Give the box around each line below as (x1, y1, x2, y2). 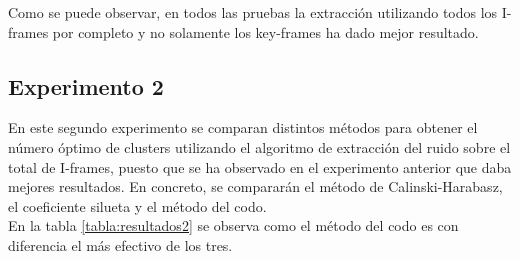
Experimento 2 (8, 70, 164, 101)
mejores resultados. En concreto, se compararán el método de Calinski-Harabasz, (8, 176, 503, 197)
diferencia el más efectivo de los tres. (8, 234, 233, 255)
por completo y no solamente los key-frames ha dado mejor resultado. (52, 21, 479, 42)
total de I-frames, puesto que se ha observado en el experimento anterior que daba (8, 156, 512, 177)
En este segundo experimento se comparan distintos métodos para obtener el (8, 117, 478, 138)
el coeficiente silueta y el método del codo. (8, 195, 267, 216)
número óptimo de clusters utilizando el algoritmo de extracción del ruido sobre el (8, 136, 511, 157)
